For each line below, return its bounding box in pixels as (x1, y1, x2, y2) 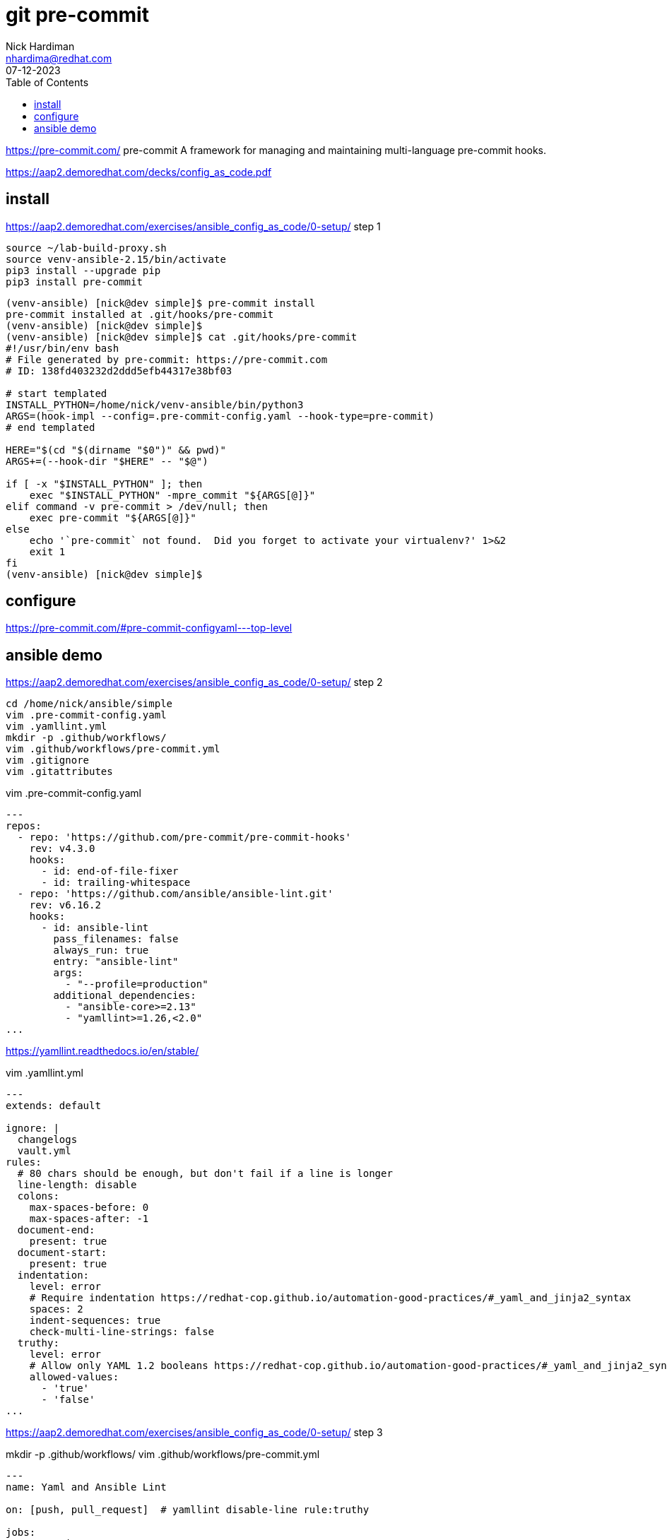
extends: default (6, 1100, 101, 1112)
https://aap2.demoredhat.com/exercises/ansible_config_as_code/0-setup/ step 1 (6, 220, 381, 232)
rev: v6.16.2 (29, 899, 101, 911)
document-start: (17, 1247, 107, 1259)
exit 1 (29, 545, 66, 557)
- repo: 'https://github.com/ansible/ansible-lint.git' (17, 888, 333, 900)
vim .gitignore (6, 754, 90, 766)
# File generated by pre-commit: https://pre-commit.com (6, 353, 328, 365)
